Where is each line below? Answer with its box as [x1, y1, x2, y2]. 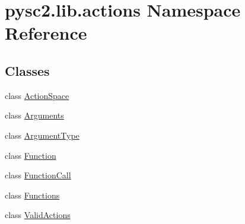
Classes [5, 61, 50, 79]
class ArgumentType [5, 129, 79, 141]
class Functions [5, 188, 60, 201]
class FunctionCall [5, 169, 71, 181]
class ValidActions [5, 209, 71, 221]
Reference [5, 21, 87, 45]
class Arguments [5, 109, 64, 121]
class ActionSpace [5, 89, 69, 101]
